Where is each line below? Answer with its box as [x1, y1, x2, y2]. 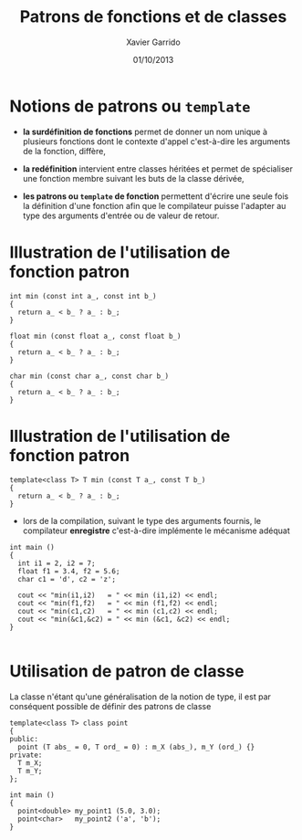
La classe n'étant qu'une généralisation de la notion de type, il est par [9, 691, 272, 702]
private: [9, 751, 43, 760]
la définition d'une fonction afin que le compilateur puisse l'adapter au [22, 200, 286, 211]
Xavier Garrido [126, 37, 181, 47]
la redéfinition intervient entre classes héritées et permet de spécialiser [22, 163, 294, 174]
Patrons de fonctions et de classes [19, 6, 287, 27]
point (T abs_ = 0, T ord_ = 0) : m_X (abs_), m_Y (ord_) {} [17, 742, 255, 751]
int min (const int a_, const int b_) [9, 291, 157, 300]
